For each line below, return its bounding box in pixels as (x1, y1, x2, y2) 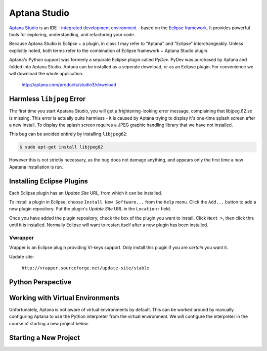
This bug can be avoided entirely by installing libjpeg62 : (9, 131, 128, 137)
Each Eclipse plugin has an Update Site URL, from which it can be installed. (9, 190, 163, 196)
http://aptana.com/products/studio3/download (21, 82, 116, 88)
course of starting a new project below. (9, 320, 89, 326)
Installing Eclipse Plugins (9, 177, 89, 185)
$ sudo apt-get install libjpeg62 (19, 144, 103, 150)
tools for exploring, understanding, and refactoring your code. (9, 31, 135, 37)
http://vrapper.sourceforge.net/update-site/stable (21, 265, 150, 271)
